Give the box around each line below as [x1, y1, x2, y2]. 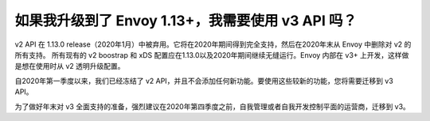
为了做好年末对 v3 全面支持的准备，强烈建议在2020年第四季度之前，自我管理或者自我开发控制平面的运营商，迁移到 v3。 [14, 101, 410, 111]
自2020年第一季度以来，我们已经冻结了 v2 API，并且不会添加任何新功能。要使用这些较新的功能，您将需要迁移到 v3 [14, 76, 393, 85]
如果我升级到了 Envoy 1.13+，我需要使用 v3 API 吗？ [14, 12, 358, 29]
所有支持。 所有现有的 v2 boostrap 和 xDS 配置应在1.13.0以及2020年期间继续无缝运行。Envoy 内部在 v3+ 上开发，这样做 [14, 50, 409, 59]
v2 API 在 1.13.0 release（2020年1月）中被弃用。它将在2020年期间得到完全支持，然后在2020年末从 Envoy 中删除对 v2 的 [14, 40, 412, 49]
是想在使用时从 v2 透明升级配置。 [14, 62, 125, 71]
